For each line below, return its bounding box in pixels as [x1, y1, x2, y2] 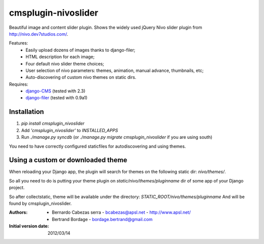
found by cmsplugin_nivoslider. [9, 200, 72, 206]
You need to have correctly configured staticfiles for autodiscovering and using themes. [9, 143, 186, 149]
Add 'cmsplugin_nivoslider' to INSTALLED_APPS [21, 127, 118, 133]
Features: [9, 40, 28, 46]
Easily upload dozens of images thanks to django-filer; [25, 47, 135, 53]
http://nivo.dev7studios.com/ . [9, 31, 68, 37]
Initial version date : [9, 223, 49, 229]
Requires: [9, 81, 28, 87]
